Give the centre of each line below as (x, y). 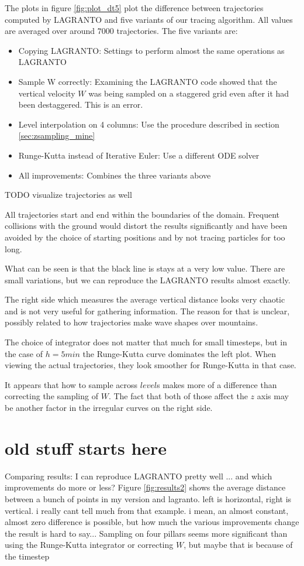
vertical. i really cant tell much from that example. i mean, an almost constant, (147, 510)
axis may (273, 396)
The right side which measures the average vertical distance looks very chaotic (145, 299)
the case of (24, 353)
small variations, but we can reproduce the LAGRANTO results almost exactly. (148, 279)
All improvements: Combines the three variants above (115, 175)
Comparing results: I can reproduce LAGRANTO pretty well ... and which (139, 476)
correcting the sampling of (51, 396)
